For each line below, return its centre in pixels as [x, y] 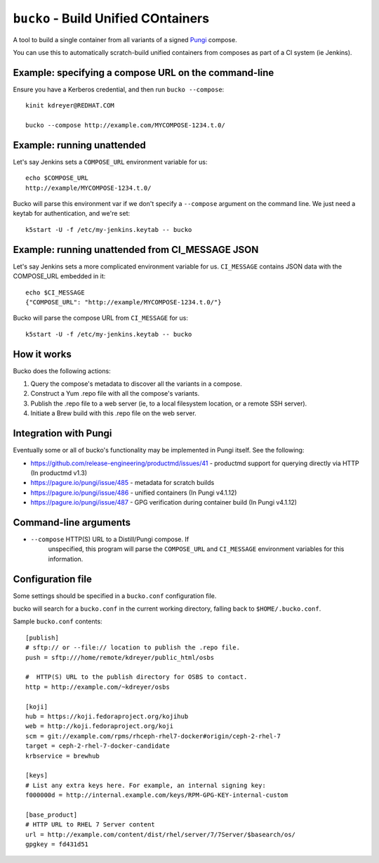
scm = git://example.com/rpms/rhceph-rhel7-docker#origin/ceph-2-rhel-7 [153, 736]
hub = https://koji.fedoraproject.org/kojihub [107, 716]
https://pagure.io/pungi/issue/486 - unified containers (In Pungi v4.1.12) [134, 493]
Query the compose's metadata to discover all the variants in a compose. [136, 384]
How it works [42, 354]
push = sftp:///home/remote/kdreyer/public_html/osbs [120, 657]
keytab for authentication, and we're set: [72, 214]
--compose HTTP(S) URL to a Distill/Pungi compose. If [110, 539]
